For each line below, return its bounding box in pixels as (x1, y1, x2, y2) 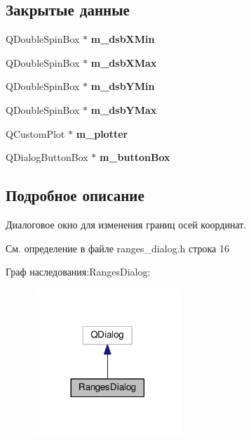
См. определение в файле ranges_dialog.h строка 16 (6, 240, 229, 255)
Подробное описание (6, 184, 144, 206)
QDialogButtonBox (6, 150, 88, 164)
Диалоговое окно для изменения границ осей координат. (6, 216, 247, 231)
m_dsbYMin (90, 79, 155, 93)
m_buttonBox (100, 150, 170, 164)
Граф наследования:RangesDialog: (6, 264, 151, 279)
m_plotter (76, 126, 128, 141)
